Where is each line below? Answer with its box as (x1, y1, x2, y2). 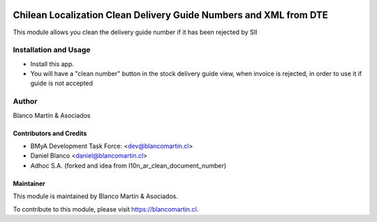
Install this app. (30, 59, 75, 68)
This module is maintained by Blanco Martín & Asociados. (13, 192, 178, 200)
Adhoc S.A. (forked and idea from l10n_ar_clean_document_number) (30, 161, 227, 170)
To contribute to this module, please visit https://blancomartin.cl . (13, 205, 199, 213)
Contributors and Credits (13, 129, 87, 138)
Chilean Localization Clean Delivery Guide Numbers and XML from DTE (13, 9, 328, 21)
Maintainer (13, 179, 45, 188)
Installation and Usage (13, 45, 91, 55)
